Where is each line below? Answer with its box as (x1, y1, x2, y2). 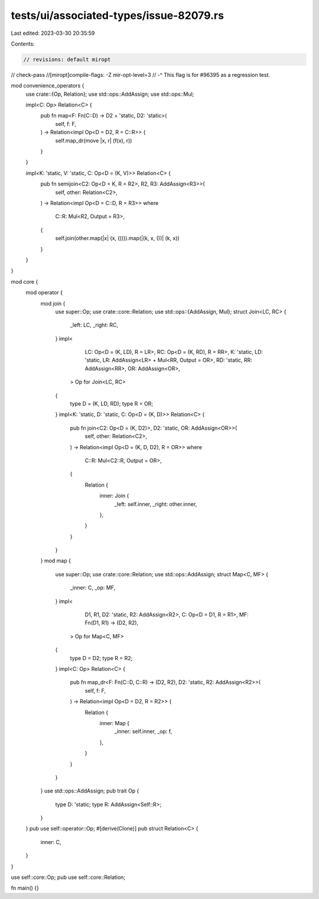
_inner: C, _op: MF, (70, 584, 116, 591)
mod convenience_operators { (11, 82, 84, 89)
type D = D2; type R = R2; (70, 654, 133, 661)
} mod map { (40, 557, 71, 564)
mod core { (11, 278, 38, 285)
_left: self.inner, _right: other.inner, (114, 500, 197, 508)
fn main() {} (11, 884, 40, 892)
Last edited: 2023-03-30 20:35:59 (11, 30, 95, 37)
